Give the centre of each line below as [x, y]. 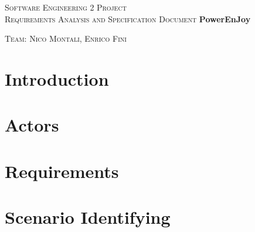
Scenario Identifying [88, 217]
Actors [32, 125]
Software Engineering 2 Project [66, 7]
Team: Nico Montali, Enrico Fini [66, 38]
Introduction [57, 78]
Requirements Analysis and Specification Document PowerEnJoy [128, 19]
